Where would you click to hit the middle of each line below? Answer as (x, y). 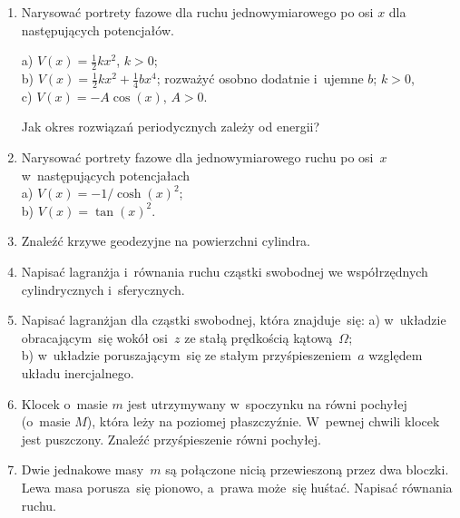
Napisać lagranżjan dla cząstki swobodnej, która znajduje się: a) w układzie (234, 320)
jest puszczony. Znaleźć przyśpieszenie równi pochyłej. (171, 439)
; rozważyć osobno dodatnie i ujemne (260, 78)
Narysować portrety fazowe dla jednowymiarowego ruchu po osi (197, 157)
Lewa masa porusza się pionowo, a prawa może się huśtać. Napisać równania (237, 487)
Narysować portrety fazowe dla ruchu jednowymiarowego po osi (197, 12)
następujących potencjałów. (98, 29)
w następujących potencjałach (106, 175)
